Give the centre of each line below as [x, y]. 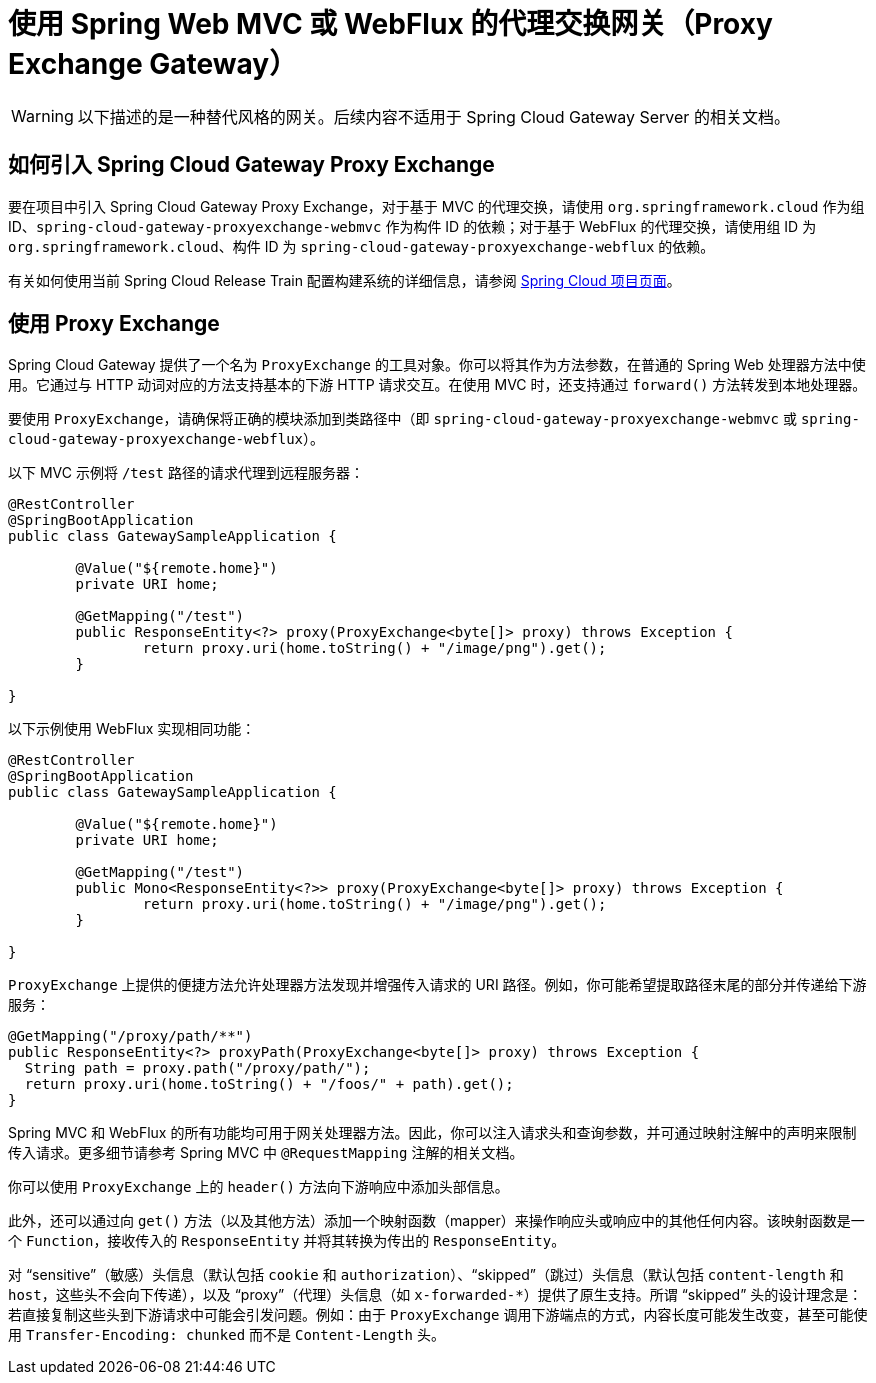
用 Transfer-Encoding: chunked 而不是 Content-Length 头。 [226, 1335]
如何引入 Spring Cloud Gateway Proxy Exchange [251, 165]
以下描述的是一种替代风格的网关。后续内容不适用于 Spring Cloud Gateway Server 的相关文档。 [433, 116]
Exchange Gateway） [153, 64]
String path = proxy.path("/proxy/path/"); [197, 1068]
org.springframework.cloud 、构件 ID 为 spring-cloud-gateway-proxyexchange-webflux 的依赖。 [361, 246]
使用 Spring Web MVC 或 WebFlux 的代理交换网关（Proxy [390, 24]
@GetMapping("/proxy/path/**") [130, 1036]
